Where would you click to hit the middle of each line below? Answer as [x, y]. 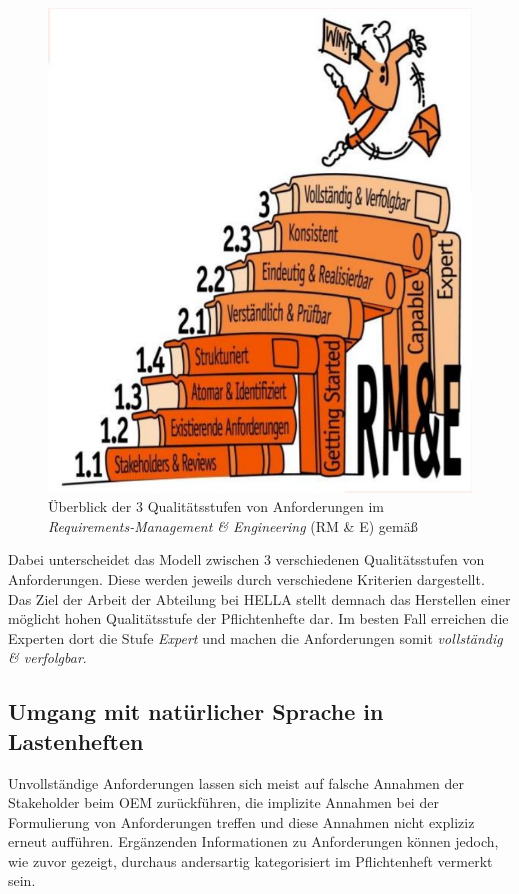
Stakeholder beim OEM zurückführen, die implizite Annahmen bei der [223, 802]
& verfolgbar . [47, 657]
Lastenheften [76, 740]
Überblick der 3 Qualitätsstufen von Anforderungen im [216, 506]
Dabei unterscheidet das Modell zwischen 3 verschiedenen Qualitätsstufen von [246, 559]
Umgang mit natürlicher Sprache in [196, 711]
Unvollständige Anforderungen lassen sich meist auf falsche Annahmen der [236, 782]
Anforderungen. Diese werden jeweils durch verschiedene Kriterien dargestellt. [246, 578]
